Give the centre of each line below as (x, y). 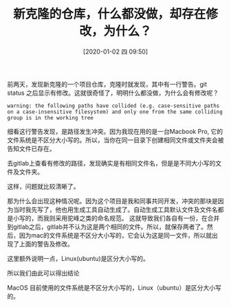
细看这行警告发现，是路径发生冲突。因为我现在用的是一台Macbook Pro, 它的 (115, 131)
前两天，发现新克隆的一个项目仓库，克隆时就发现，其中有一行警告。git (107, 84)
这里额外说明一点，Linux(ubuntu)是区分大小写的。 (78, 258)
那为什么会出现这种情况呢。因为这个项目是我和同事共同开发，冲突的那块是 (112, 201)
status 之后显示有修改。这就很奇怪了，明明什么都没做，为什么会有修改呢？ (113, 93)
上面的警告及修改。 (46, 244)
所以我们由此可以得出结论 (43, 273)
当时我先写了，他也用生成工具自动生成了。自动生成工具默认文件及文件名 (115, 209)
